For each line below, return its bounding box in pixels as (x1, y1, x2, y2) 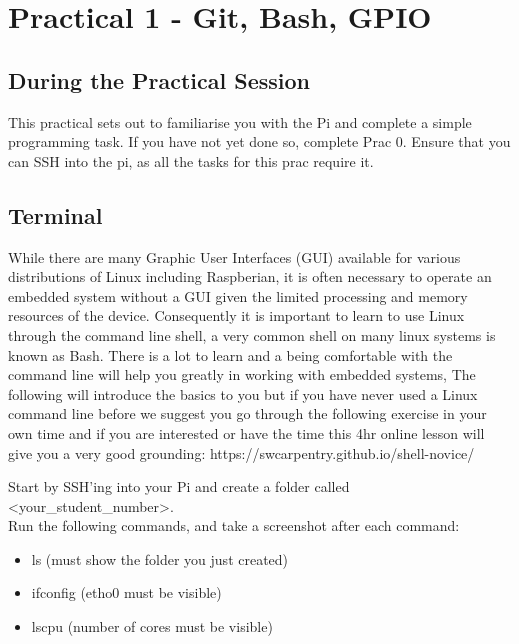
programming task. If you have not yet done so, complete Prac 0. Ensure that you (8, 131, 511, 152)
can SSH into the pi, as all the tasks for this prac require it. (8, 150, 374, 171)
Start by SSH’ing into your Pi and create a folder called (8, 476, 350, 497)
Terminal (8, 199, 103, 230)
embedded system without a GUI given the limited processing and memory (8, 285, 468, 306)
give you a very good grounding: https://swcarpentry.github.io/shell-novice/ (8, 442, 475, 463)
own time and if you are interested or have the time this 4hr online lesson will (8, 422, 485, 443)
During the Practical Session (8, 64, 311, 95)
